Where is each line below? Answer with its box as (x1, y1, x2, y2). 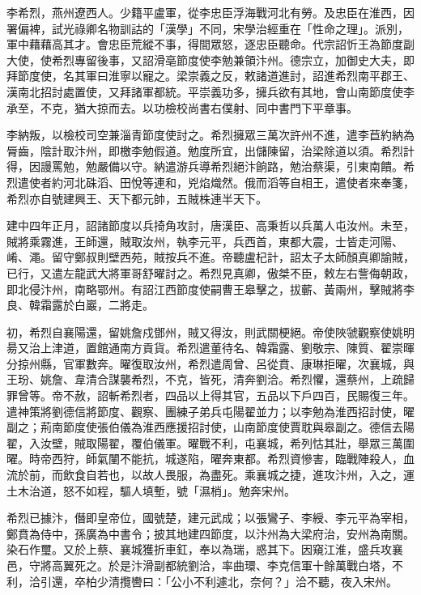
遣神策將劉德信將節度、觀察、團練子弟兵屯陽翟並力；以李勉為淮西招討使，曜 (6, 402, 415, 419)
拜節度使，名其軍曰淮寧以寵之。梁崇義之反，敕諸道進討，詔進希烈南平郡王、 (6, 67, 415, 84)
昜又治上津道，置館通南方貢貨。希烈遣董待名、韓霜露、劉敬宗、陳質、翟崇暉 (6, 339, 415, 356)
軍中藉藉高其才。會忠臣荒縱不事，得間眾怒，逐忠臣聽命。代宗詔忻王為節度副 (6, 36, 415, 53)
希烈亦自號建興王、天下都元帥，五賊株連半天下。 (6, 189, 267, 206)
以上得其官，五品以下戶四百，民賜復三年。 (187, 387, 415, 404)
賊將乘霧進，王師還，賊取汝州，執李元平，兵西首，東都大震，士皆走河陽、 (6, 232, 403, 249)
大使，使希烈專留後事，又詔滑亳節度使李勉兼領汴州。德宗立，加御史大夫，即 (6, 51, 415, 68)
